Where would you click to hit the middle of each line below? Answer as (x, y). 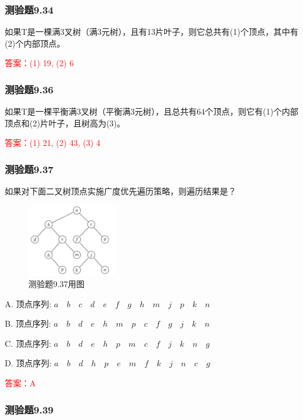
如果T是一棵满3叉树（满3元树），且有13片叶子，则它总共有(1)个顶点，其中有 (151, 32)
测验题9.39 (29, 409)
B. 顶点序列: (28, 323)
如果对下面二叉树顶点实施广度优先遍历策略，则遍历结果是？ (120, 191)
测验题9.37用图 (56, 284)
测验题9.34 (29, 9)
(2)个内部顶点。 (35, 43)
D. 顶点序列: (28, 363)
